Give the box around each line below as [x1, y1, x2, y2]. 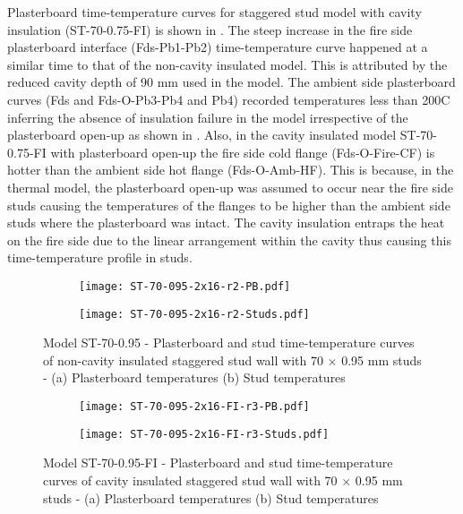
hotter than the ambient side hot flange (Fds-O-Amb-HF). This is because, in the [7, 160, 454, 179]
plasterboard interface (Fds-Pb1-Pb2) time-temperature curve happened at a [7, 38, 428, 56]
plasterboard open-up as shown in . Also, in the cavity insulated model [7, 125, 397, 144]
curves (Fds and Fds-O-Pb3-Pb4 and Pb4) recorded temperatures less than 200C [7, 90, 450, 108]
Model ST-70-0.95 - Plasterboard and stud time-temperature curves [43, 333, 415, 352]
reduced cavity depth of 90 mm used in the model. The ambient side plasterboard [7, 73, 456, 91]
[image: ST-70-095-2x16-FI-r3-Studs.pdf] [79, 427, 330, 441]
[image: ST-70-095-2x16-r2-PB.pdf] [79, 279, 291, 293]
